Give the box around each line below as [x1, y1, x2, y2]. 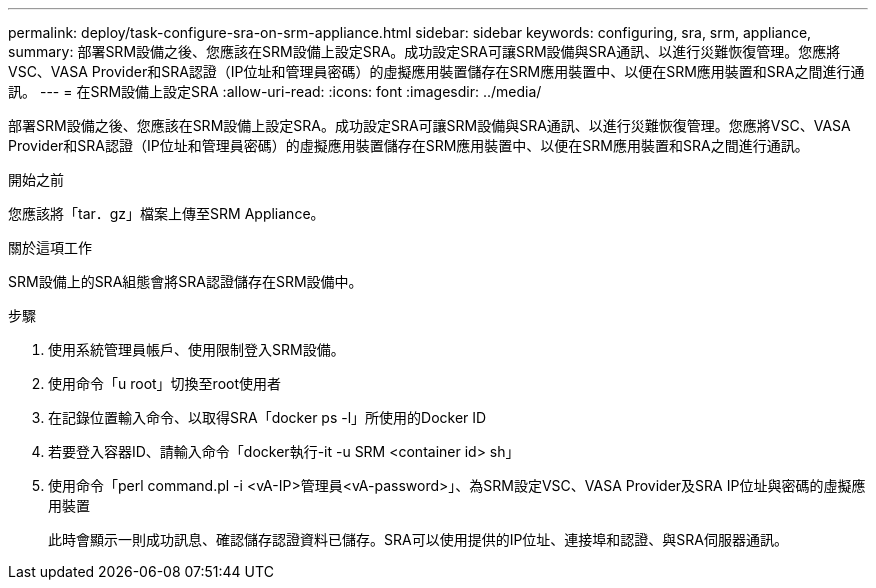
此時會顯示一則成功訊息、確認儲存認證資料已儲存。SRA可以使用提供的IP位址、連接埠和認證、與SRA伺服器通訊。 [48, 531, 789, 548]
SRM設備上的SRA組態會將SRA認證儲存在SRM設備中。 [8, 273, 363, 290]
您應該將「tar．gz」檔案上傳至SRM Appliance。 [8, 205, 325, 222]
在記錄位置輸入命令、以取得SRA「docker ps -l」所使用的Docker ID [48, 409, 487, 426]
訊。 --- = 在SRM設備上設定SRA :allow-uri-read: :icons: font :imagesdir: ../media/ [8, 83, 542, 100]
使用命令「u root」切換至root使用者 [48, 375, 282, 392]
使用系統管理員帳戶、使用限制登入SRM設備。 [48, 341, 345, 358]
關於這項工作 [8, 239, 92, 256]
